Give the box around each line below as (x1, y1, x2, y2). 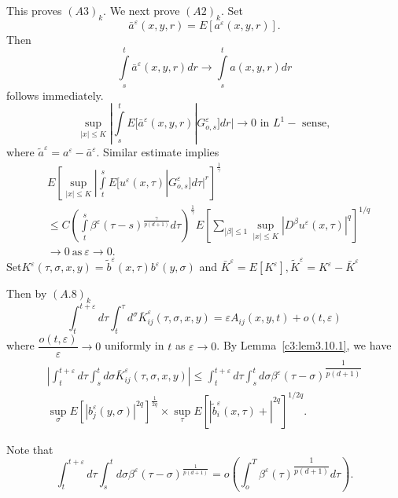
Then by (6, 285, 47, 302)
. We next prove (103, 2, 180, 18)
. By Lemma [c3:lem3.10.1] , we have (216, 337, 392, 353)
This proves (6, 2, 62, 18)
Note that (6, 441, 53, 457)
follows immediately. (6, 86, 104, 103)
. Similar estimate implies (96, 143, 219, 159)
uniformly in (104, 337, 164, 353)
